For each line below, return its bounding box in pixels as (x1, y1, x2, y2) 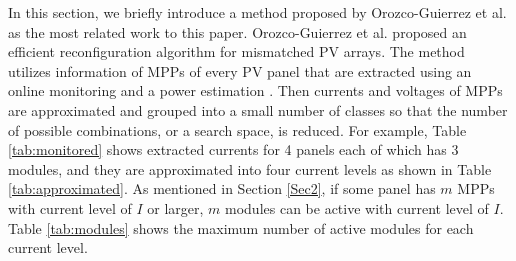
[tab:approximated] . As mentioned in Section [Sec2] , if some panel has (8, 178, 436, 199)
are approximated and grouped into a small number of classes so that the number (8, 99, 508, 120)
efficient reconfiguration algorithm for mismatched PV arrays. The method (8, 41, 465, 62)
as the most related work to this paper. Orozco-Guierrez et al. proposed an (8, 21, 467, 42)
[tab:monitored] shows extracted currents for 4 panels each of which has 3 (8, 139, 459, 160)
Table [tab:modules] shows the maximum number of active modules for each (8, 217, 474, 238)
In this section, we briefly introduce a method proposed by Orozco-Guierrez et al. (8, 2, 507, 22)
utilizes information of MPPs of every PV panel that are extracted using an (8, 60, 472, 81)
